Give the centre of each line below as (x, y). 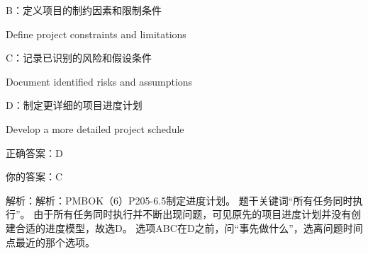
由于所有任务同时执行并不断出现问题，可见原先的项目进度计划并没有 (193, 214)
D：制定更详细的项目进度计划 (74, 105)
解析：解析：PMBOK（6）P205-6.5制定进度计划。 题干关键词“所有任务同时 (179, 200)
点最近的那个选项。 (50, 242)
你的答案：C (34, 177)
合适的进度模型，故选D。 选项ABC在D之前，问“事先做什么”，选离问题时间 (189, 227)
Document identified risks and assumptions (99, 81)
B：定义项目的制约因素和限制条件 (84, 10)
